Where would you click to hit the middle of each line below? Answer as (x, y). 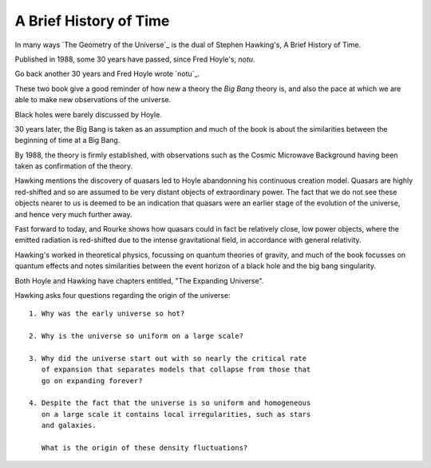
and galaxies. (69, 426)
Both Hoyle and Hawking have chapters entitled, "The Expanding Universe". (139, 280)
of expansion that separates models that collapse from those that (176, 370)
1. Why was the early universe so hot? (107, 314)
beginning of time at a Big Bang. (67, 141)
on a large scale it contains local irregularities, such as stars (176, 414)
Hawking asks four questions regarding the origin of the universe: (123, 295)
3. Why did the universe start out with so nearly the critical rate (168, 358)
